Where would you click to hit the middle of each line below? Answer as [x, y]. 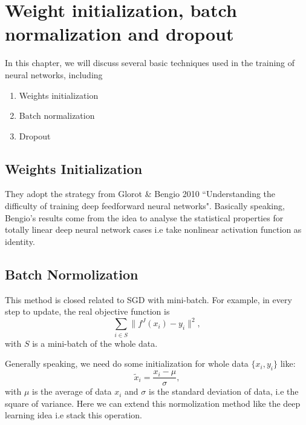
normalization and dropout [119, 34]
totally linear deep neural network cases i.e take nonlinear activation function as [153, 229]
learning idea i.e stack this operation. [73, 415]
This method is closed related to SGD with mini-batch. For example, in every [148, 299]
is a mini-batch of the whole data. [95, 343]
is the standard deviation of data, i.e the [223, 391]
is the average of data [72, 391]
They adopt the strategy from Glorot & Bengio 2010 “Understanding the [140, 194]
